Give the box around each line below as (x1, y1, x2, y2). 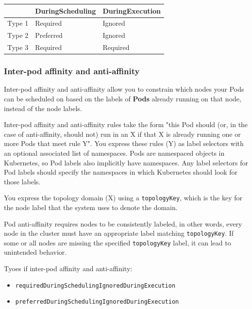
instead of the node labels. (4, 103, 82, 113)
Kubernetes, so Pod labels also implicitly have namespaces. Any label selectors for (4, 157, 248, 167)
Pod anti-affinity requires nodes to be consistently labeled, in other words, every (4, 218, 242, 228)
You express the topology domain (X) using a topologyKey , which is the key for (4, 193, 242, 203)
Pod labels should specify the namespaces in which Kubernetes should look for (4, 167, 238, 177)
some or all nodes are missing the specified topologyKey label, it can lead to (4, 237, 231, 247)
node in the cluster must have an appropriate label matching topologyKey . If (4, 228, 234, 238)
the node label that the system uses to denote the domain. (4, 202, 178, 212)
